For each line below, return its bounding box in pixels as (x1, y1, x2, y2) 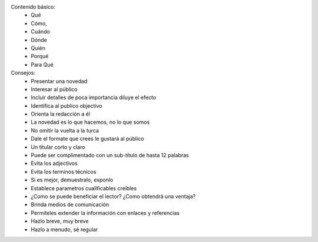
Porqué (31, 53, 49, 60)
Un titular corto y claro (31, 143, 85, 150)
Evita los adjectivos (31, 160, 78, 167)
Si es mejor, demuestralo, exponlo (31, 177, 114, 184)
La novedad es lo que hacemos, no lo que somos (31, 118, 150, 126)
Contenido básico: (11, 4, 55, 10)
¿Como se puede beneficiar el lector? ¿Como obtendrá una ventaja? (31, 193, 196, 200)
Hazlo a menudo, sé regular (31, 226, 98, 233)
